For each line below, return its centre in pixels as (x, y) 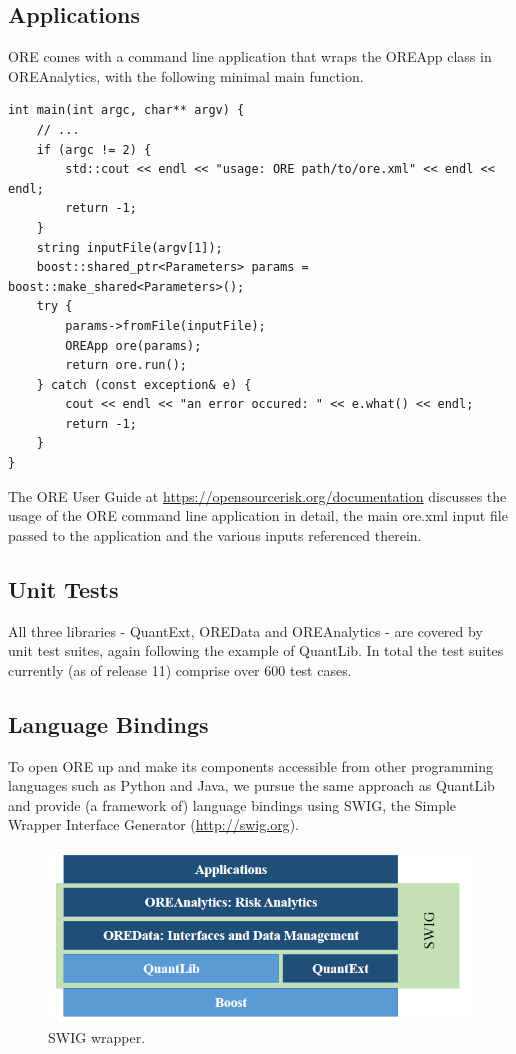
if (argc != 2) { (94, 149)
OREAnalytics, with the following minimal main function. (186, 75)
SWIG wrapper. (97, 1037)
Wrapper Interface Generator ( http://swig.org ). (153, 824)
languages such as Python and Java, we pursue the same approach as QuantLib (251, 785)
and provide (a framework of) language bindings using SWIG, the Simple (232, 804)
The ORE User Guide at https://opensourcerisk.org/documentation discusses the (257, 495)
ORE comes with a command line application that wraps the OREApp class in (250, 56)
